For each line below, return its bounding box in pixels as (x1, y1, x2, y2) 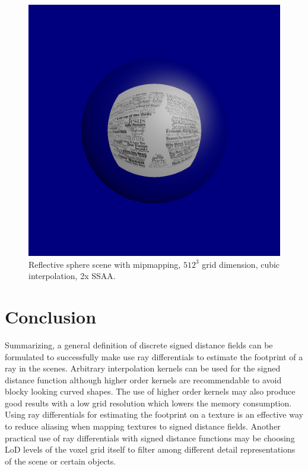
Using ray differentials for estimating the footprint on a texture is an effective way (5, 408, 303, 421)
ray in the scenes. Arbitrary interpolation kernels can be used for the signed (5, 362, 281, 374)
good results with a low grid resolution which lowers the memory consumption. (5, 396, 292, 409)
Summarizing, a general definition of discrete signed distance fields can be (5, 338, 273, 351)
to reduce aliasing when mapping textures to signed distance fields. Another (5, 420, 281, 432)
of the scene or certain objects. (5, 454, 116, 467)
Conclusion (5, 304, 97, 328)
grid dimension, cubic (202, 258, 280, 270)
